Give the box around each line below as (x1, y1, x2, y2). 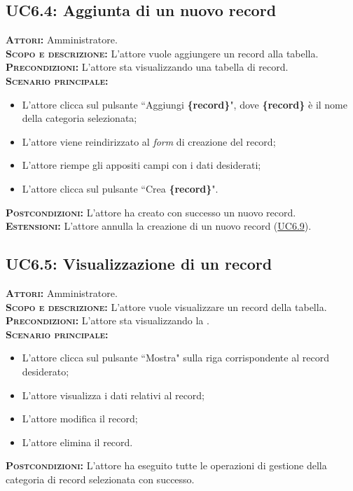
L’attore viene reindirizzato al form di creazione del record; (22, 134, 276, 148)
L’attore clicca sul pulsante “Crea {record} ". (22, 181, 219, 195)
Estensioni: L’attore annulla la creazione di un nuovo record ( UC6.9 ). (6, 219, 312, 233)
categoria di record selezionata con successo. (6, 471, 195, 486)
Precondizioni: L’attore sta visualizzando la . (6, 313, 209, 328)
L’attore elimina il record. (22, 434, 133, 449)
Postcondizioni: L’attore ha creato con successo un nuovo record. (6, 205, 296, 219)
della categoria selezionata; (22, 111, 137, 125)
